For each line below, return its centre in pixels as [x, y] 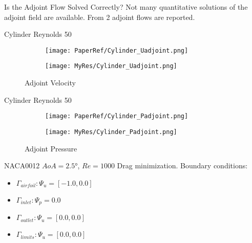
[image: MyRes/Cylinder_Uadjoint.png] [111, 66]
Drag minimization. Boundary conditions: [182, 165]
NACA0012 [22, 165]
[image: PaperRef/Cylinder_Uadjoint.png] [117, 50]
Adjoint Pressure [51, 148]
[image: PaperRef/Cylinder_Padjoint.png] [117, 116]
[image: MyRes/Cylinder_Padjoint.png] [111, 132]
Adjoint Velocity [50, 83]
